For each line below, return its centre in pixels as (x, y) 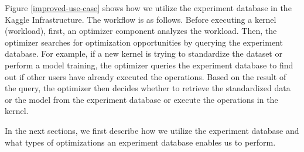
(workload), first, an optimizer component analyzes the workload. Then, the (141, 31)
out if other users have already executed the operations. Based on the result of (146, 76)
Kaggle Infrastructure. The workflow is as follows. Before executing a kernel (141, 19)
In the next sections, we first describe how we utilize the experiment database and (152, 130)
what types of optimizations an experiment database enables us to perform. (140, 142)
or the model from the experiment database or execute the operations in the (141, 99)
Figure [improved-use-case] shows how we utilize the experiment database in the (148, 8)
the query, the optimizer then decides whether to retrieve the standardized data (148, 88)
